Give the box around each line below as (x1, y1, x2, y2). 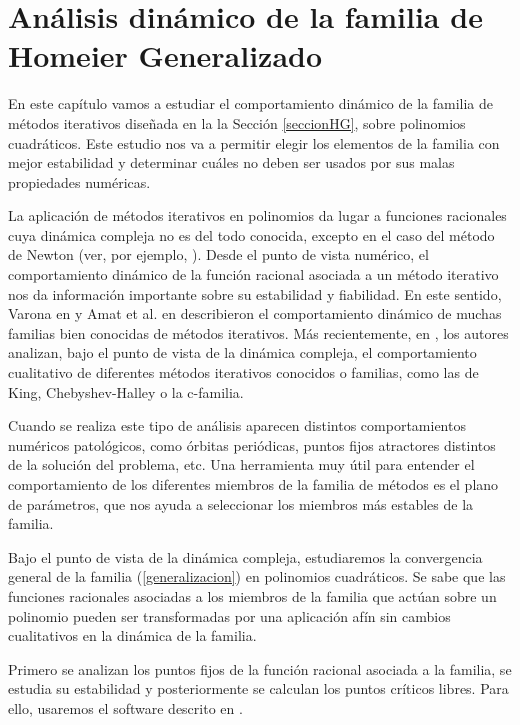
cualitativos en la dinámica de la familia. (8, 625, 257, 646)
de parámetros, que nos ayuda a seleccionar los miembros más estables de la (8, 493, 474, 514)
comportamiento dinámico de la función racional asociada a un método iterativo (8, 264, 499, 285)
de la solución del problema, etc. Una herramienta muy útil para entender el (8, 454, 475, 475)
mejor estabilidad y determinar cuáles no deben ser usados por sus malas (8, 152, 455, 173)
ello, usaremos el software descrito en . (8, 697, 243, 718)
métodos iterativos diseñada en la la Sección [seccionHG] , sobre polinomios (8, 112, 466, 133)
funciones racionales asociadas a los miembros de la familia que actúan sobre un (8, 585, 497, 606)
